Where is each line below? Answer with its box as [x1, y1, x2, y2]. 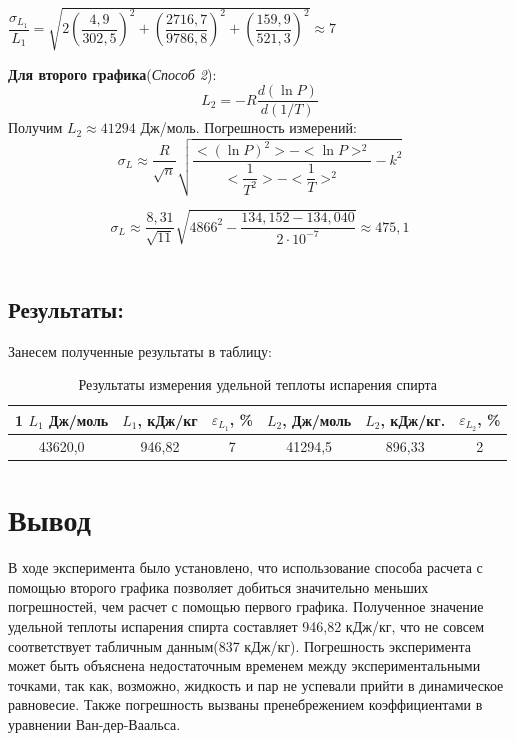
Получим [8, 117, 63, 138]
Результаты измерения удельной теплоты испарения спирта [78, 374, 437, 395]
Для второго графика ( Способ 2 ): [8, 63, 217, 84]
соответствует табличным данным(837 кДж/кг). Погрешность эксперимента [8, 635, 471, 656]
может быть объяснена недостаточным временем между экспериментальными [8, 655, 481, 676]
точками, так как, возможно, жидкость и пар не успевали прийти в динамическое [8, 674, 504, 695]
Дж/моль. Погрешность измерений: [140, 117, 357, 138]
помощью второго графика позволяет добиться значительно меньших [8, 576, 429, 597]
